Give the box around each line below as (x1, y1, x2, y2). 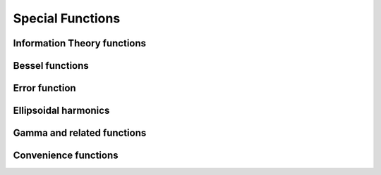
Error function (13, 82, 77, 94)
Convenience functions (13, 150, 119, 162)
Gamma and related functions (13, 127, 147, 139)
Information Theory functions (13, 37, 147, 49)
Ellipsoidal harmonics (13, 105, 110, 117)
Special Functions (13, 11, 121, 26)
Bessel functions (13, 60, 90, 72)
